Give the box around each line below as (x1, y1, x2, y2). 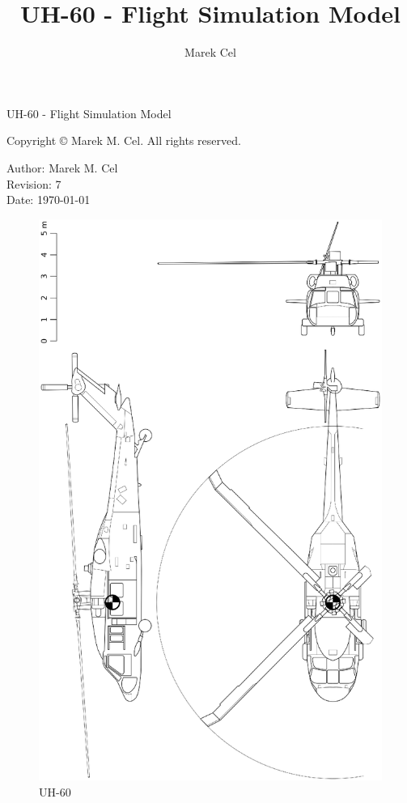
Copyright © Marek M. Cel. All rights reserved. (6, 132, 241, 149)
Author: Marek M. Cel (6, 159, 118, 176)
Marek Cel (184, 44, 236, 61)
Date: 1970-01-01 (6, 191, 91, 208)
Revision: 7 (6, 175, 61, 192)
